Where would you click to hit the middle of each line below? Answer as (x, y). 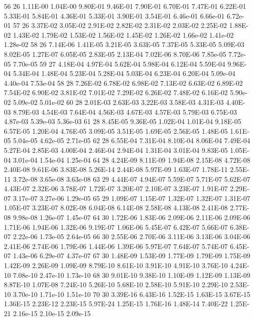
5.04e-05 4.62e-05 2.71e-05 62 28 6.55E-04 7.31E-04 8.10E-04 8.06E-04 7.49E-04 (132, 140)
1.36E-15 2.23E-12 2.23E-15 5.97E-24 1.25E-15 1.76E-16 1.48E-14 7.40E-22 (116, 304)
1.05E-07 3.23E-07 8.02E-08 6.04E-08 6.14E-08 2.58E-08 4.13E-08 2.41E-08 (116, 208)
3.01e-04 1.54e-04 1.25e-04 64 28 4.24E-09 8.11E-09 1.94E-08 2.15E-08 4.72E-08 (132, 160)
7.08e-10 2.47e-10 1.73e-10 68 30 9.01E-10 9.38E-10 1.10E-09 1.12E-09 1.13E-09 (132, 275)
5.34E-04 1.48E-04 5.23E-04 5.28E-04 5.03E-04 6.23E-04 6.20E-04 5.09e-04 (124, 73)
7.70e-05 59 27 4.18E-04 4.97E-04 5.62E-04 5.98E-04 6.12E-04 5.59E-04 (119, 63)
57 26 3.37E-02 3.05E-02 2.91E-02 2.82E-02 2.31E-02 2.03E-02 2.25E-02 (120, 25)
